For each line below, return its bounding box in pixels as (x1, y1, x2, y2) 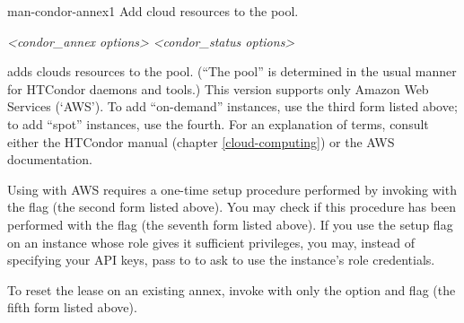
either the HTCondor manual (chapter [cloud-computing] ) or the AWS (7, 132, 395, 151)
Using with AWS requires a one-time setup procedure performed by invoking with (7, 179, 457, 198)
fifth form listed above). (7, 298, 137, 317)
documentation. (7, 150, 92, 169)
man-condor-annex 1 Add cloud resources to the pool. (7, 2, 299, 20)
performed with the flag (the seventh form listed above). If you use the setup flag (7, 214, 453, 233)
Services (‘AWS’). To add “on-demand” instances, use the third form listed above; (7, 97, 458, 116)
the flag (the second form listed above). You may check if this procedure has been (7, 197, 457, 216)
